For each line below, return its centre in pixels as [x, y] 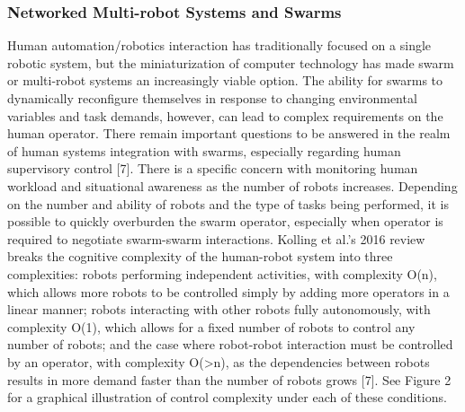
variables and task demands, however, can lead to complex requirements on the [225, 115]
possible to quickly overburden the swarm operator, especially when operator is [225, 221]
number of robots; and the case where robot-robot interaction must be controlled [230, 344]
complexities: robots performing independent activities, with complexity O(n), [222, 273]
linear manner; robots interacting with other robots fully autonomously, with [219, 309]
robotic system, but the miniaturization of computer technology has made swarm [231, 62]
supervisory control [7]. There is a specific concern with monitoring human [213, 168]
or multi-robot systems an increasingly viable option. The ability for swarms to [225, 80]
